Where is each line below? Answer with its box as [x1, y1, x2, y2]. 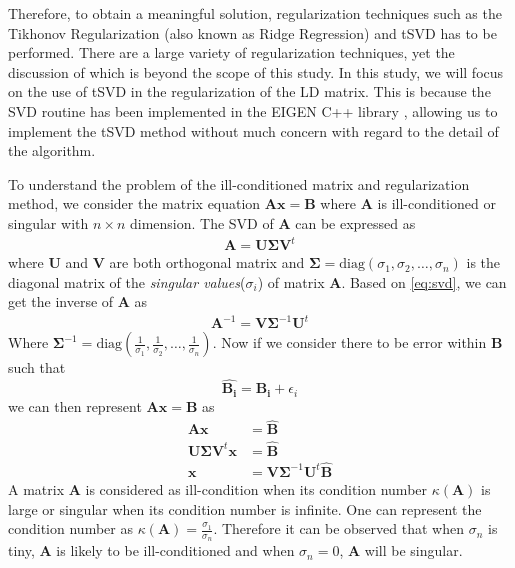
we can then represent [8, 395, 142, 416]
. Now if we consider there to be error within [212, 332, 487, 353]
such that [8, 357, 66, 378]
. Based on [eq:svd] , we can [341, 271, 507, 292]
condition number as [8, 518, 133, 539]
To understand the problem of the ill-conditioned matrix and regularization [8, 173, 470, 194]
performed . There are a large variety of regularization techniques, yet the [8, 42, 455, 63]
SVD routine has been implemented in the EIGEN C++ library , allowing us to [8, 100, 498, 121]
